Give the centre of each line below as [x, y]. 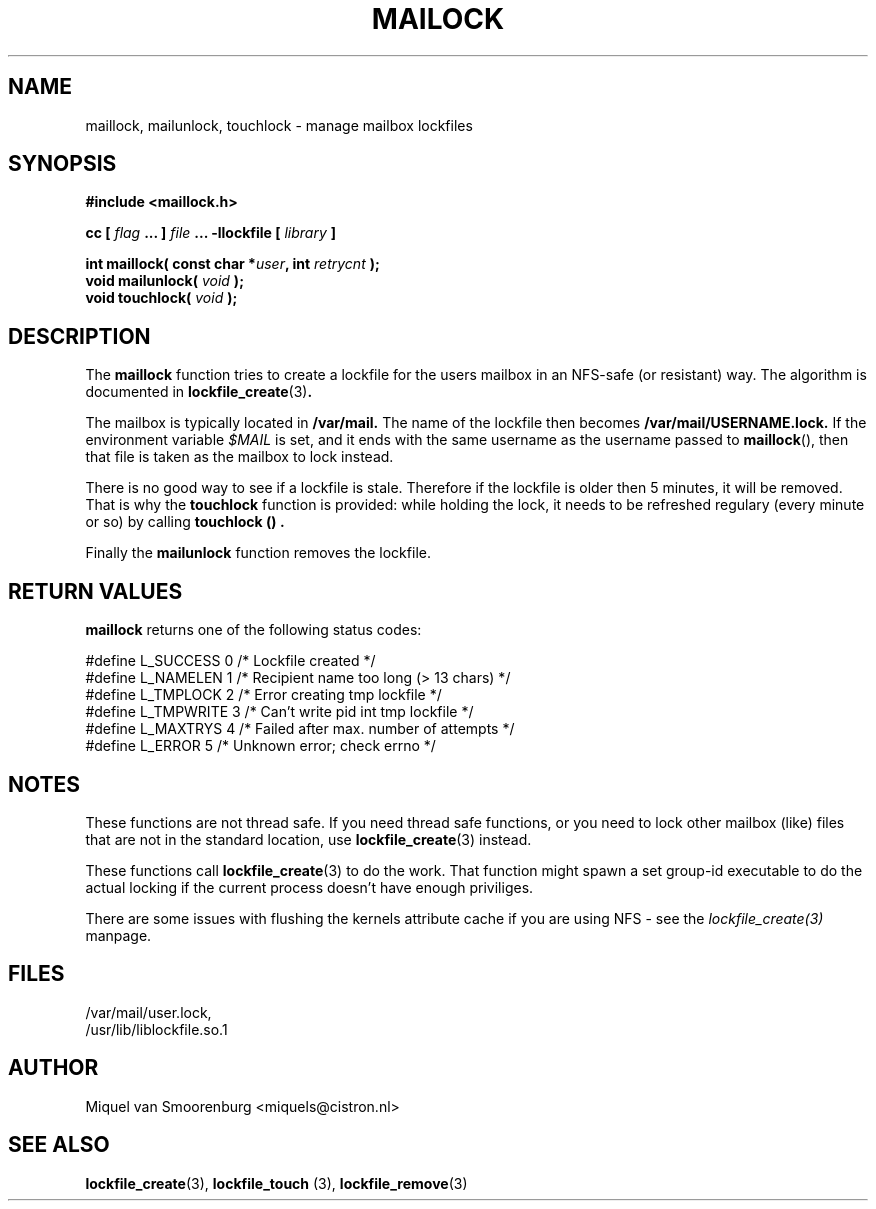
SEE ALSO [59, 1145]
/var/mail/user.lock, [148, 1012]
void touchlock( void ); [161, 298]
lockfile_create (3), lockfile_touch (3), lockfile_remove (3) [276, 1183]
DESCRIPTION [79, 336]
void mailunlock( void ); [164, 281]
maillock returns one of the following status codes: [253, 630]
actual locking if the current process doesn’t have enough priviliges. [309, 887]
